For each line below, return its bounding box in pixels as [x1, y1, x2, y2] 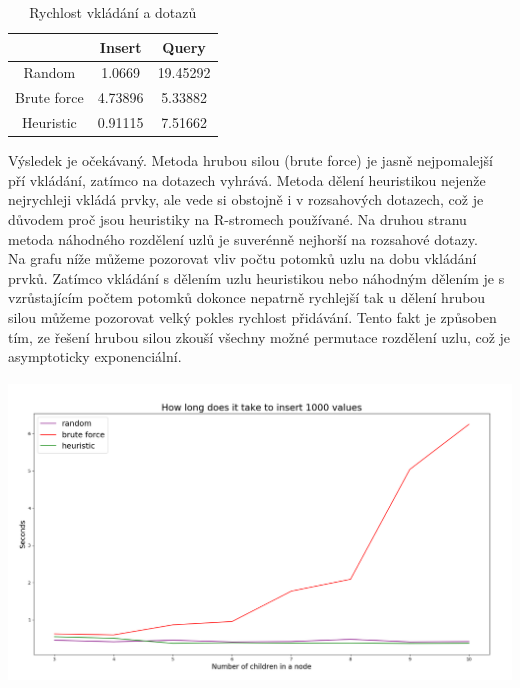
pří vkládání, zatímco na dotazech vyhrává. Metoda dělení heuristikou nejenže [8, 169, 486, 190]
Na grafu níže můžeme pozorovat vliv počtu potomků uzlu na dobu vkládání [8, 248, 477, 269]
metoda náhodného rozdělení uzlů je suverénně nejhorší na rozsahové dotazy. [8, 228, 478, 249]
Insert [99, 36, 142, 57]
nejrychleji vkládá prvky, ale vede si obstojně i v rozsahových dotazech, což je [8, 189, 484, 210]
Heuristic [21, 112, 77, 133]
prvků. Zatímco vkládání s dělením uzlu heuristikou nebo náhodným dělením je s [8, 267, 505, 288]
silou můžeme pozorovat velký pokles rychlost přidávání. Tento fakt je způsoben [8, 306, 497, 327]
